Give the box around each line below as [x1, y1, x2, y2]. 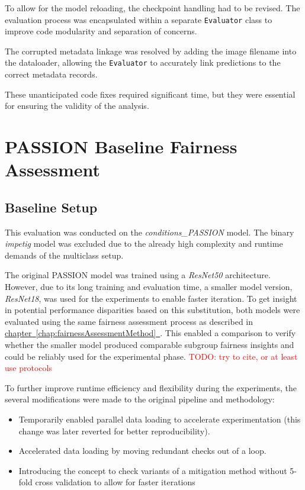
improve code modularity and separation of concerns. [5, 25, 197, 37]
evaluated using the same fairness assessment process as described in [5, 315, 253, 327]
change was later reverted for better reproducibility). [18, 424, 210, 437]
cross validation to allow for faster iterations [35, 476, 195, 488]
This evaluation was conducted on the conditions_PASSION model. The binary [5, 225, 294, 238]
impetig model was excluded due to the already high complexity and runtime [5, 237, 283, 250]
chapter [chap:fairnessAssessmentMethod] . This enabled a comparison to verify [5, 327, 296, 339]
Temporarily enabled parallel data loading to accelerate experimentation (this [18, 412, 301, 425]
